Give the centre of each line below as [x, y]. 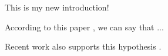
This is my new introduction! [57, 7]
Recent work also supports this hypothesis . [83, 46]
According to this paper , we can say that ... [84, 27]
